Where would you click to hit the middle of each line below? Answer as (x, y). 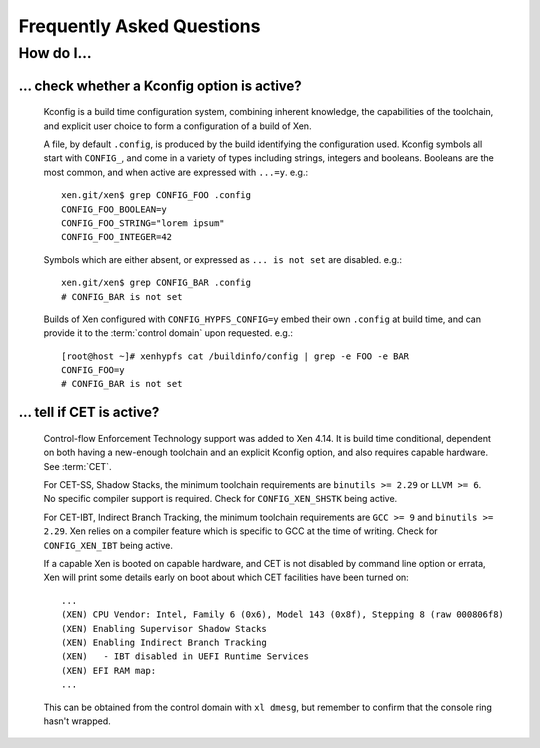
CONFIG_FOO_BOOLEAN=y (114, 209)
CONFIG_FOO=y (93, 370)
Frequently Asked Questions (139, 26)
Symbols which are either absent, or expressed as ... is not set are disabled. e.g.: (222, 259)
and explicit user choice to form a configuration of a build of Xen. (177, 126)
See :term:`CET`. (77, 466)
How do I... (55, 53)
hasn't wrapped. (77, 721)
